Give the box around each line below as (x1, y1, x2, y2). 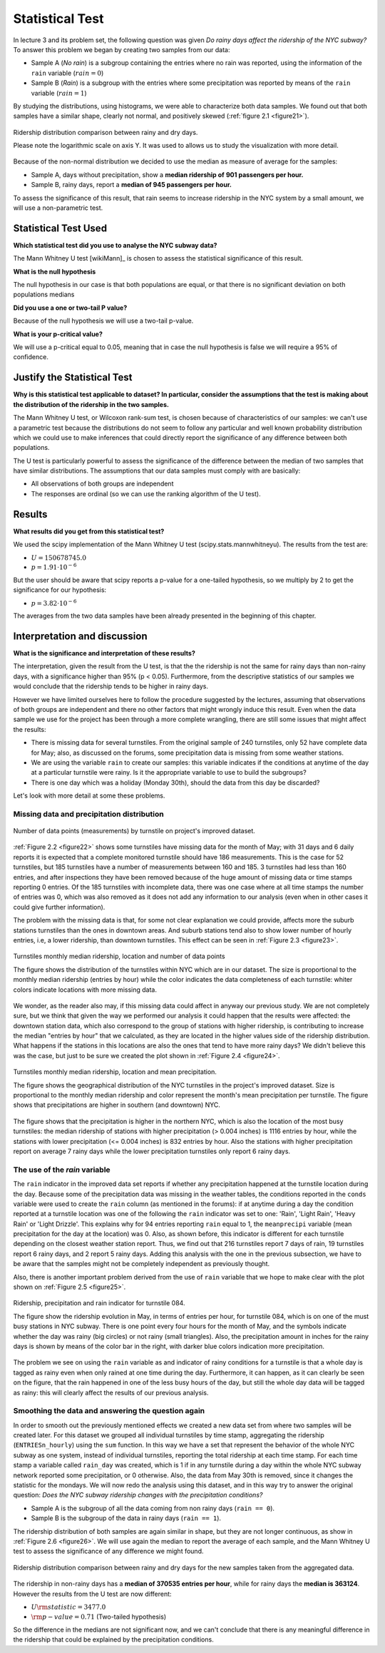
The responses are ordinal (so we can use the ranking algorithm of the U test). (31, 489, 261, 498)
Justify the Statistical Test (13, 371, 133, 383)
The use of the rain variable (13, 1165, 111, 1175)
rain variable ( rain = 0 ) (31, 69, 104, 77)
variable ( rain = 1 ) (31, 89, 87, 97)
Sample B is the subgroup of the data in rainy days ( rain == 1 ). (31, 1514, 221, 1522)
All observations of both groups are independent (31, 479, 174, 488)
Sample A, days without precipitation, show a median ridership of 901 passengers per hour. (31, 170, 304, 179)
